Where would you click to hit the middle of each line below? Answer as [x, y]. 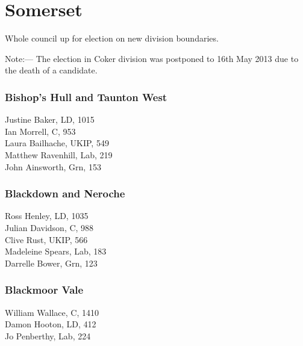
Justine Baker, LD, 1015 [50, 119]
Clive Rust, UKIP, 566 [46, 239]
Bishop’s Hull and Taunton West [86, 97]
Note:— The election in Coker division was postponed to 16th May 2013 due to [152, 58]
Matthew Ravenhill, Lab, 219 [59, 154]
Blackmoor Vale [44, 290]
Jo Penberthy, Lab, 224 [48, 335]
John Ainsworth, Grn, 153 [53, 166]
